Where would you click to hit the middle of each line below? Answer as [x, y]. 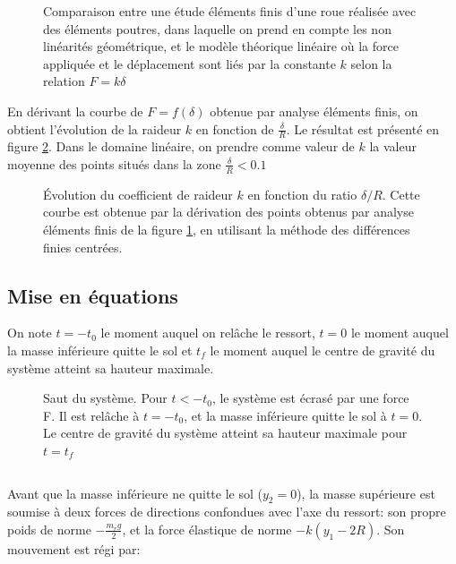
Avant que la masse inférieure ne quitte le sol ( [135, 493]
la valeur [393, 146]
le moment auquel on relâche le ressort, [208, 333]
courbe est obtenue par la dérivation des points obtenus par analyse [228, 212]
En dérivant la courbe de [75, 111]
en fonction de [235, 128]
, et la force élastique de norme [207, 529]
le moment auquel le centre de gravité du [323, 350]
